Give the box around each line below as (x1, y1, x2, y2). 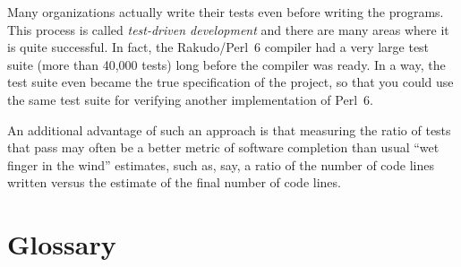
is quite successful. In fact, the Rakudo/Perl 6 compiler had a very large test (7, 38, 430, 56)
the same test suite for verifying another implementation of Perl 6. (7, 90, 373, 108)
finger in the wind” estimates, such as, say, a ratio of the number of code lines (7, 155, 434, 174)
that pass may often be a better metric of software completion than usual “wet (7, 138, 440, 157)
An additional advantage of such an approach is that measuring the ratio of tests (7, 120, 451, 139)
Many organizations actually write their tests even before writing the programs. (7, 3, 444, 21)
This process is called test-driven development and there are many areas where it (7, 20, 449, 39)
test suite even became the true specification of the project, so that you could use (7, 73, 454, 91)
